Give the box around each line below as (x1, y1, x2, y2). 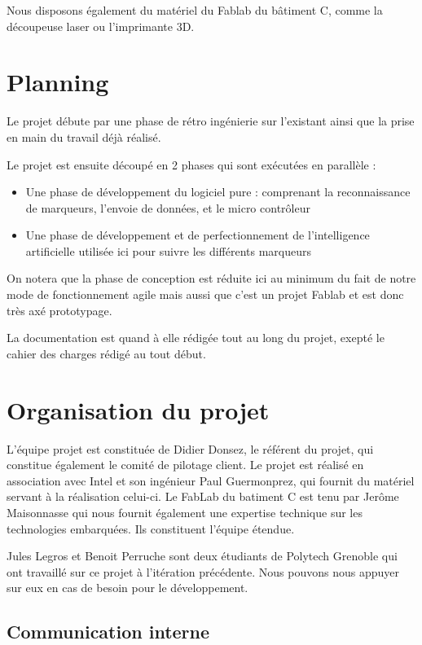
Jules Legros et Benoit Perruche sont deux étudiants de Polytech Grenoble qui (7, 547, 398, 564)
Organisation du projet (7, 393, 270, 426)
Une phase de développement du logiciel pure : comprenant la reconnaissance (25, 183, 411, 200)
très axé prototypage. (7, 301, 112, 318)
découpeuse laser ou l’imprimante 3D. (7, 17, 195, 34)
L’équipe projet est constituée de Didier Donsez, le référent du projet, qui (7, 440, 374, 457)
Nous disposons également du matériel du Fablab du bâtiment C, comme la (7, 2, 383, 18)
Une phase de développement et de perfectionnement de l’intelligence (25, 226, 370, 244)
